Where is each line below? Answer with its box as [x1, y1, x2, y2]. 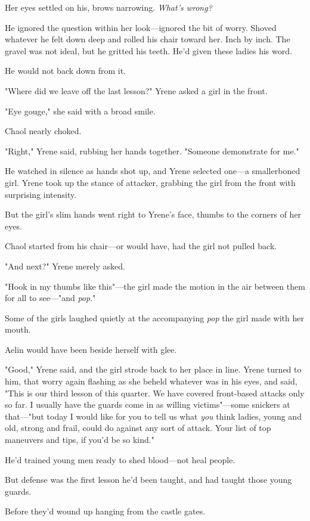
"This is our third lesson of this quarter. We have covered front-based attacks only [5, 386, 305, 399]
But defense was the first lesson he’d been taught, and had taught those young [5, 473, 292, 486]
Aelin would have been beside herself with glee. [5, 343, 177, 355]
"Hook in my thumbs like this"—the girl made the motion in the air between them [5, 280, 305, 292]
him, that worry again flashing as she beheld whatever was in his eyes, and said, [5, 375, 297, 387]
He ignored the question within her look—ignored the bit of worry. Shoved [5, 21, 277, 33]
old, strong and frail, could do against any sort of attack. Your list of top [5, 421, 271, 434]
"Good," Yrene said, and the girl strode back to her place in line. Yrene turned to [5, 363, 302, 376]
